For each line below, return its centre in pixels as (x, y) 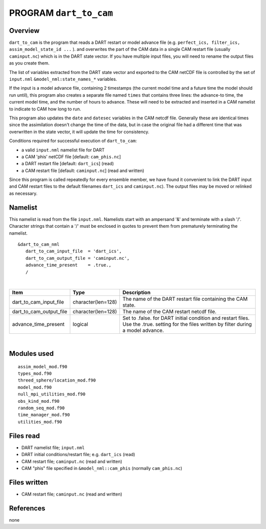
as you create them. (29, 63)
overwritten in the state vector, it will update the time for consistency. (79, 132)
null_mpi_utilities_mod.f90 (52, 394)
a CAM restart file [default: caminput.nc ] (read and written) (83, 171)
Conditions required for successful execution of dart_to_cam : (73, 141)
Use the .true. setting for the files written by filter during (187, 324)
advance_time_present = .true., (68, 265)
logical (80, 324)
